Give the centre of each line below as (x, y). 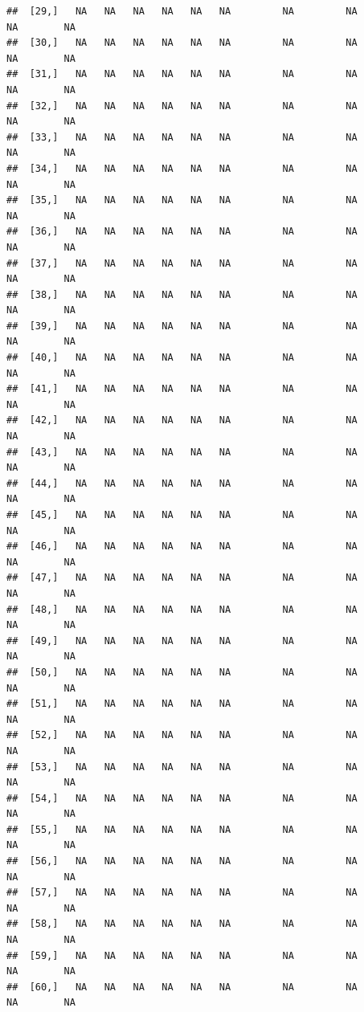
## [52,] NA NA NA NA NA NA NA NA (182, 735)
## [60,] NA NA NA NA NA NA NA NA (182, 987)
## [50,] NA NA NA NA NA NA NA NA (182, 672)
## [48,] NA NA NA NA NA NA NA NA (182, 609)
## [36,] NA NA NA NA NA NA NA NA (182, 232)
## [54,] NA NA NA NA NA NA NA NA (182, 798)
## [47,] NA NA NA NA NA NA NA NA (182, 578)
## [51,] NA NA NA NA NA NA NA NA (182, 704)
